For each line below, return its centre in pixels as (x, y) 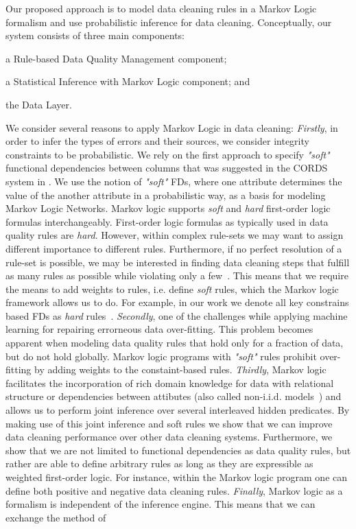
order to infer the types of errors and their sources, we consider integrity (157, 141)
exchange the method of (56, 517)
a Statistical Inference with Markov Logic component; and (128, 81)
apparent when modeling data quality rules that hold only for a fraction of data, (175, 343)
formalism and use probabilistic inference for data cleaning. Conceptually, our (169, 22)
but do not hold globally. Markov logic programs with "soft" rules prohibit (161, 356)
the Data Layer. (39, 104)
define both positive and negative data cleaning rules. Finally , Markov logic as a (174, 490)
